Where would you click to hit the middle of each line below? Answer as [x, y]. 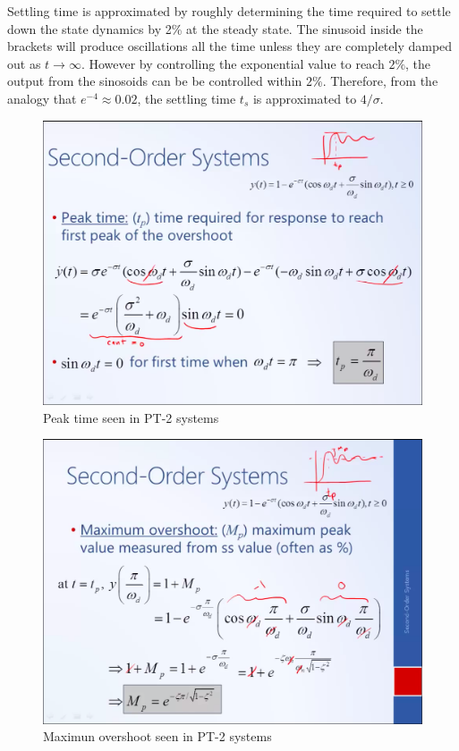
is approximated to [305, 98]
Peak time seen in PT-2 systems [131, 417]
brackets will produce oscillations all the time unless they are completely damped [230, 46]
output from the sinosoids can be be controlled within [155, 81]
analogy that [42, 98]
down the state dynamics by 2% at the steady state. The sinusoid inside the [215, 28]
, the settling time [187, 98]
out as [24, 63]
